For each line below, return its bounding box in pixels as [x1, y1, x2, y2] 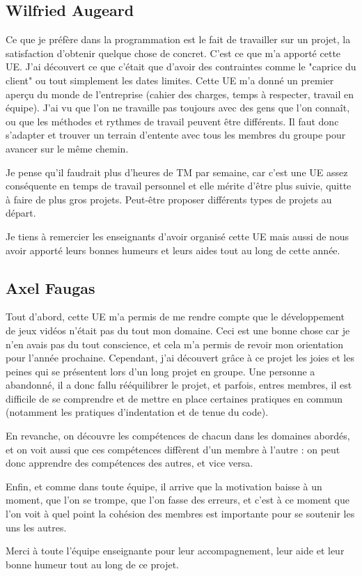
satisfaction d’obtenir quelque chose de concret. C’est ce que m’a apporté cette [6, 45, 341, 60]
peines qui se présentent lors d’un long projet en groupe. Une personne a [6, 364, 315, 378]
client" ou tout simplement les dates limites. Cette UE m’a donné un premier [6, 72, 334, 87]
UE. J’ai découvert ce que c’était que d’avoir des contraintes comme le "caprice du [6, 59, 356, 74]
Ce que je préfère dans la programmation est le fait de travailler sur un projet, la [6, 32, 351, 47]
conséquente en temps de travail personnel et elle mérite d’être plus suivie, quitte [6, 178, 352, 193]
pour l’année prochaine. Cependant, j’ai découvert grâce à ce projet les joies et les [6, 350, 354, 365]
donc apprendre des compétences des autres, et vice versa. [6, 456, 253, 470]
